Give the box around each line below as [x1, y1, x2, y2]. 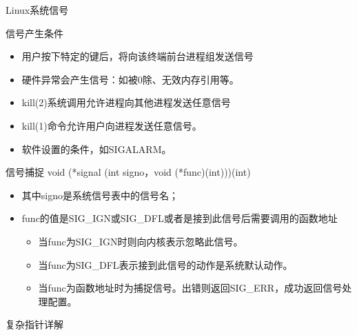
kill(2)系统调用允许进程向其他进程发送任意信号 [21, 95, 231, 110]
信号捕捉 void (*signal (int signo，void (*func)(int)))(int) [6, 165, 251, 179]
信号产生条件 [6, 26, 63, 40]
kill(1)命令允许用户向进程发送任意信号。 [21, 118, 202, 132]
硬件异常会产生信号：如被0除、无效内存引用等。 [21, 72, 239, 86]
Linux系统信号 [6, 3, 69, 17]
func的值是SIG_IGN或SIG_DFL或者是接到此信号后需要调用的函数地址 [21, 211, 338, 225]
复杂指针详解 [6, 317, 63, 332]
